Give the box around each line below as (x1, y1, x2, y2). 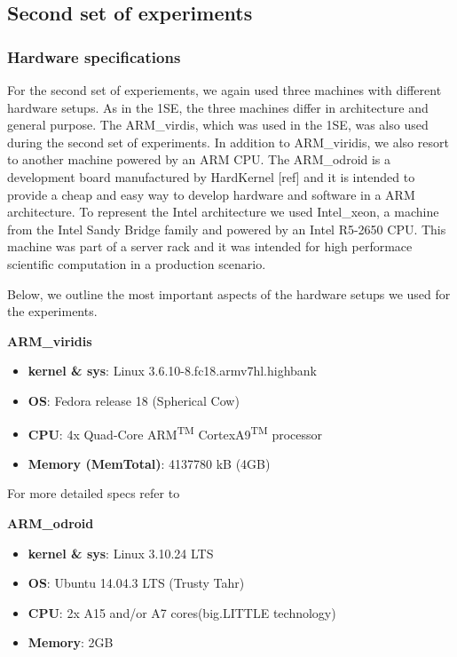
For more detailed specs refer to (7, 484, 180, 503)
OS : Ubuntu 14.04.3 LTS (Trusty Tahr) (28, 574, 245, 592)
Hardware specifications (7, 45, 181, 67)
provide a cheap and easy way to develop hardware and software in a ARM (7, 185, 415, 203)
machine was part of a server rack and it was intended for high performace (7, 237, 413, 256)
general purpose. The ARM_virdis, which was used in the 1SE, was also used (7, 115, 429, 134)
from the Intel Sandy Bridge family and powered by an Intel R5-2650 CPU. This (7, 219, 446, 238)
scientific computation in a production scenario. (7, 254, 266, 273)
